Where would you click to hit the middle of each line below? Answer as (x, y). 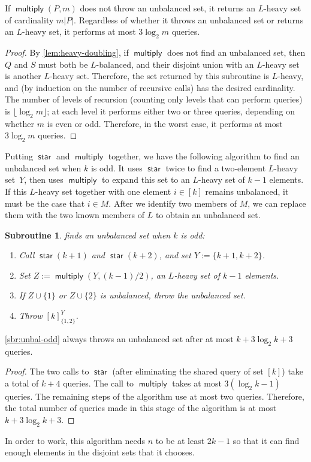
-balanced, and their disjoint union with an (175, 64)
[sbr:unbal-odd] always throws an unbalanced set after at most (119, 338)
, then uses (44, 179)
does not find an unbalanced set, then (236, 52)
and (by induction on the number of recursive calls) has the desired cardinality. (150, 87)
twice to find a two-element (216, 167)
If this (16, 191)
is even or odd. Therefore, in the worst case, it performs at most (165, 123)
